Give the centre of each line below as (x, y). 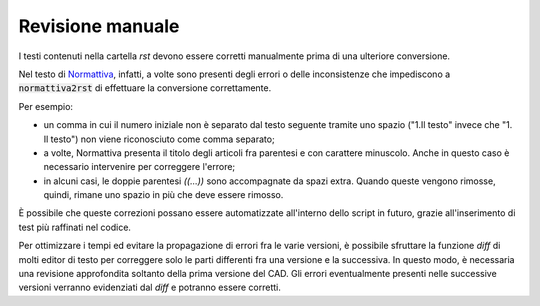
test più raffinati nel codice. (75, 227)
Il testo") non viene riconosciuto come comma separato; (159, 139)
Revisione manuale (99, 26)
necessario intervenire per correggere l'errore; (139, 167)
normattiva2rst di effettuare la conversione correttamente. (145, 88)
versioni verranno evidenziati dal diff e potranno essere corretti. (150, 287)
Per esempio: (46, 106)
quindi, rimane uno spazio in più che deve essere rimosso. (163, 195)
